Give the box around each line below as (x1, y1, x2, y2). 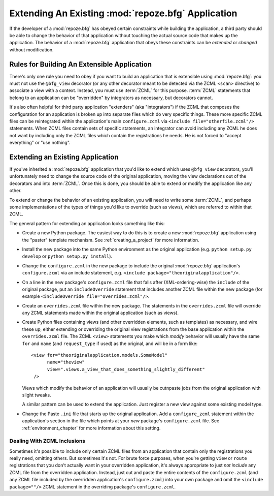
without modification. (9, 46, 54, 53)
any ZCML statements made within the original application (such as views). (22, 310, 179, 316)
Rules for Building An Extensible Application (9, 60, 152, 69)
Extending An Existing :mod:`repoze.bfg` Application (9, 8, 237, 19)
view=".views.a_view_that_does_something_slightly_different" (47, 366, 205, 372)
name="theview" (47, 359, 85, 365)
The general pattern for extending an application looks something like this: (9, 220, 165, 226)
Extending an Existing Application (9, 152, 119, 161)
